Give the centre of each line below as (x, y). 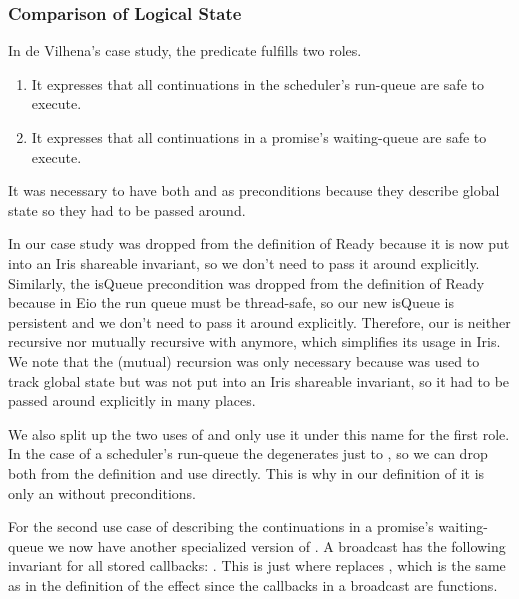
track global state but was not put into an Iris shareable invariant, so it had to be (259, 380)
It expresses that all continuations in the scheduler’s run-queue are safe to (257, 83)
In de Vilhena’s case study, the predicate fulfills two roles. (185, 50)
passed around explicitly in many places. (132, 400)
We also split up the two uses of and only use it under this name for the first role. (259, 433)
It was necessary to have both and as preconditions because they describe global (254, 190)
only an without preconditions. (102, 492)
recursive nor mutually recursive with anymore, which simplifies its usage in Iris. (254, 341)
